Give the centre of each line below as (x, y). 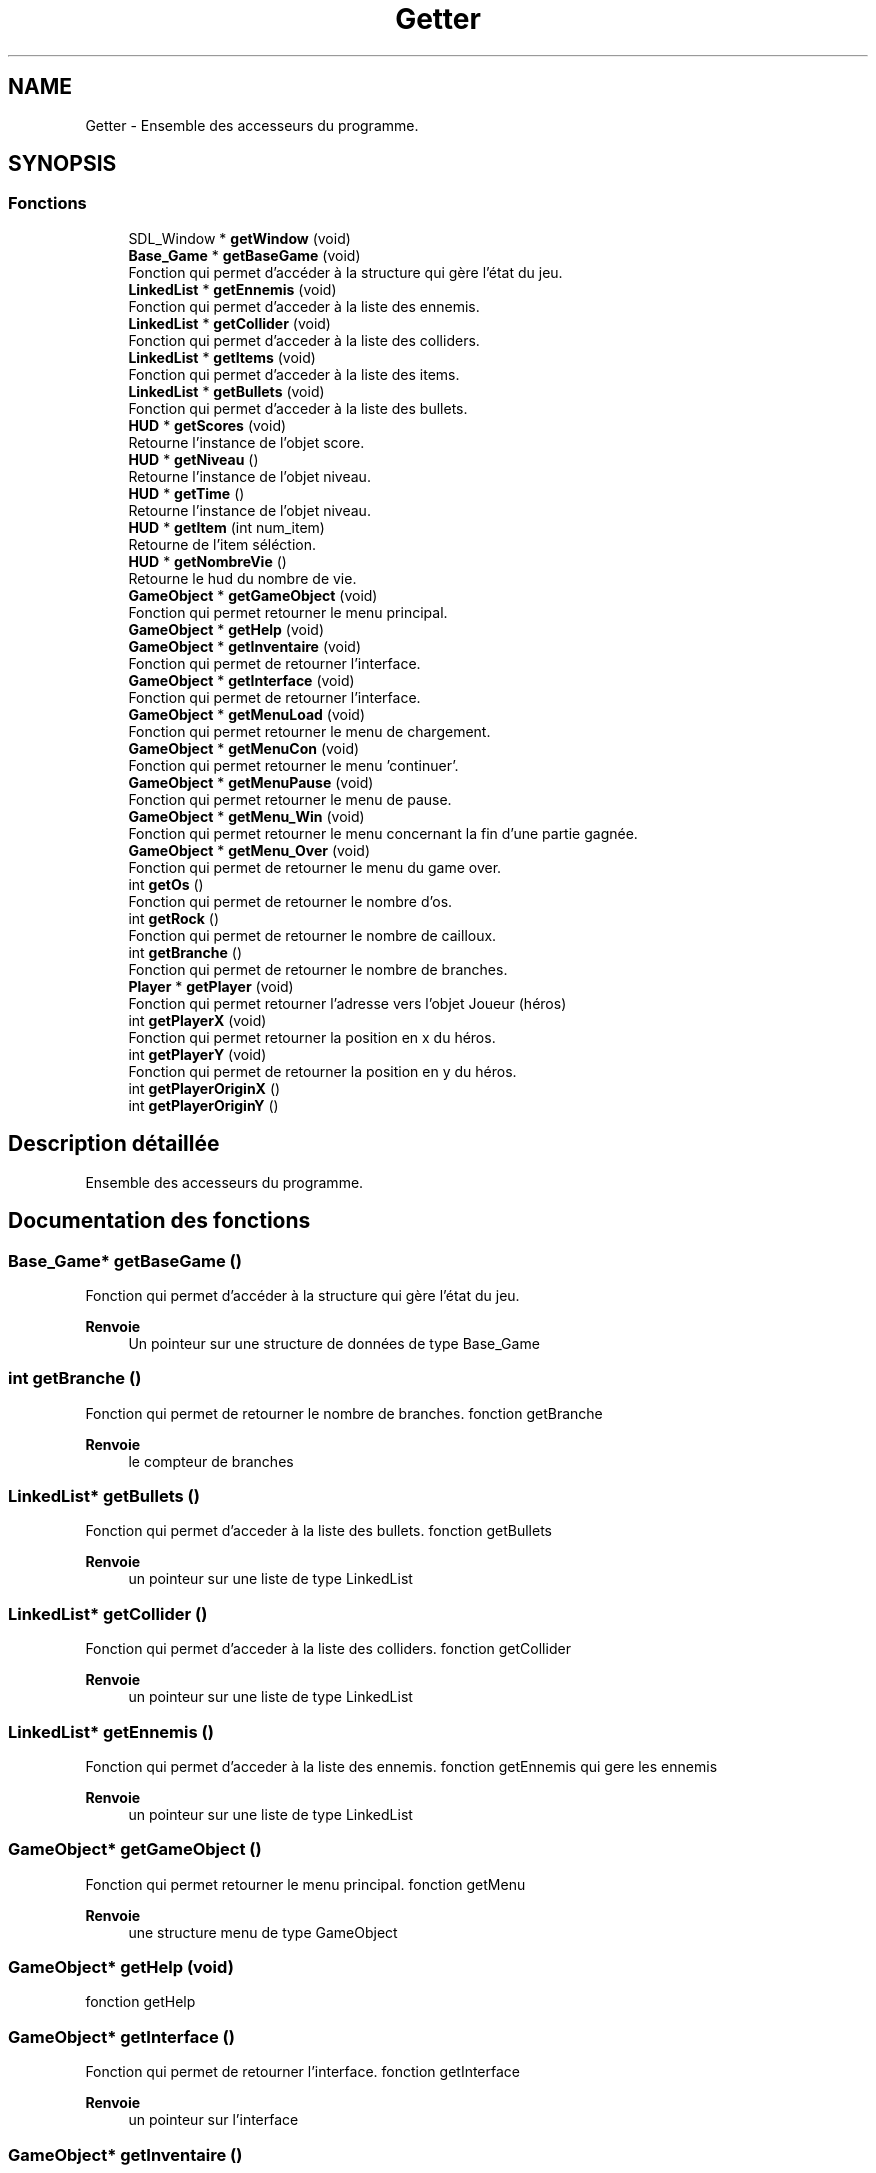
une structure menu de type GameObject (263, 1932)
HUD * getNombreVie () (207, 561)
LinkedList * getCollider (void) (229, 323)
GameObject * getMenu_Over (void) (249, 850)
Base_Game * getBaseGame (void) (244, 255)
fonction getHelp (140, 2002)
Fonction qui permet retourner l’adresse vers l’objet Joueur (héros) (347, 1003)
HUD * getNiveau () (193, 459)
